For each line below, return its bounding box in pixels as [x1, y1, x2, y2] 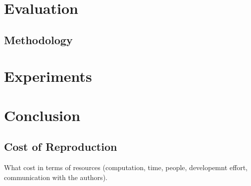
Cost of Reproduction [4, 139, 117, 154]
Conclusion [4, 105, 81, 125]
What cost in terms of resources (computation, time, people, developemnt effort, [4, 162, 248, 173]
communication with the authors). [4, 172, 107, 182]
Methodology [4, 32, 73, 47]
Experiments [4, 66, 92, 86]
